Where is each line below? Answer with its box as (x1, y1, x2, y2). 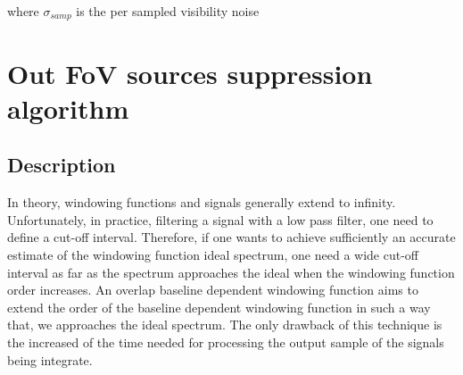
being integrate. (7, 350, 93, 369)
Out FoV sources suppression (7, 54, 373, 91)
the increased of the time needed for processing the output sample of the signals (7, 332, 444, 351)
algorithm (7, 89, 129, 126)
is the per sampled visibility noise (76, 2, 260, 20)
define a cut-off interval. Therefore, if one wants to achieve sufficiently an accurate (7, 228, 456, 246)
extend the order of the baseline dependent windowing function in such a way (7, 297, 431, 316)
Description (7, 151, 116, 179)
